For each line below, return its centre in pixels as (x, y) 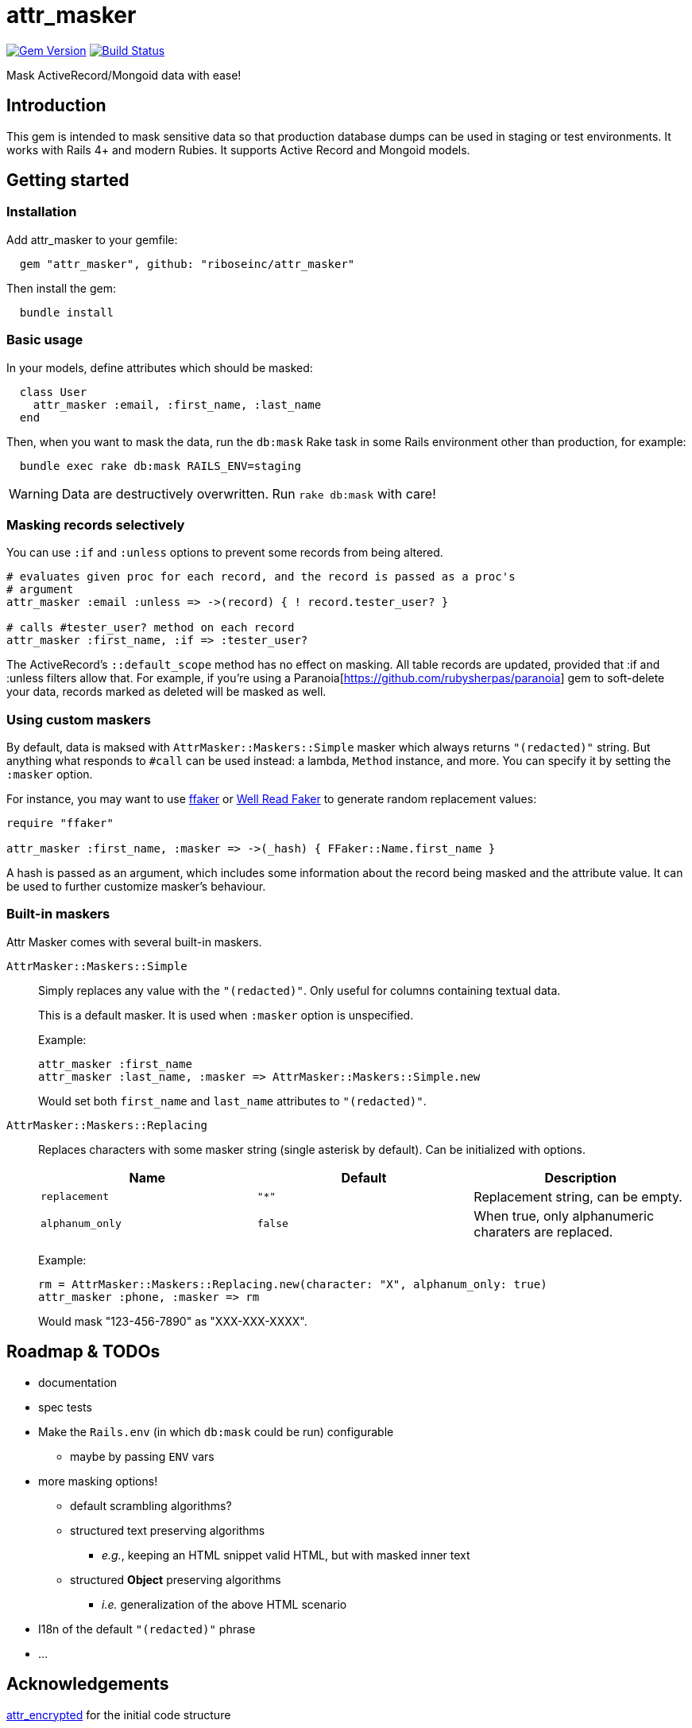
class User (53, 392)
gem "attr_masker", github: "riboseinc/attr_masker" (187, 264)
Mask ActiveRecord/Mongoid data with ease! (124, 75)
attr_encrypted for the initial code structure (119, 1714)
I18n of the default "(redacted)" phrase (147, 1629)
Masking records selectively (96, 524)
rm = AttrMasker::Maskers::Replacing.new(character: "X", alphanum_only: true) (293, 1284)
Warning (34, 493)
